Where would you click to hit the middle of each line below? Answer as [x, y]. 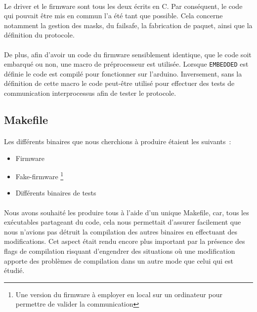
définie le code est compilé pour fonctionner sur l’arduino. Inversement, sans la [123, 73]
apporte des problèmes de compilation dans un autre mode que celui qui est [119, 260]
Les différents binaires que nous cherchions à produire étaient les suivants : [118, 141]
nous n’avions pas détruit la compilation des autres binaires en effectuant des [121, 231]
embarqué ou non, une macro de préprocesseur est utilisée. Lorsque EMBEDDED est [126, 64]
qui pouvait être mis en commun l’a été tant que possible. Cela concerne [113, 16]
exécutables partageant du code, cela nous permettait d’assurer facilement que [123, 222]
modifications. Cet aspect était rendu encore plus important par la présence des [125, 241]
